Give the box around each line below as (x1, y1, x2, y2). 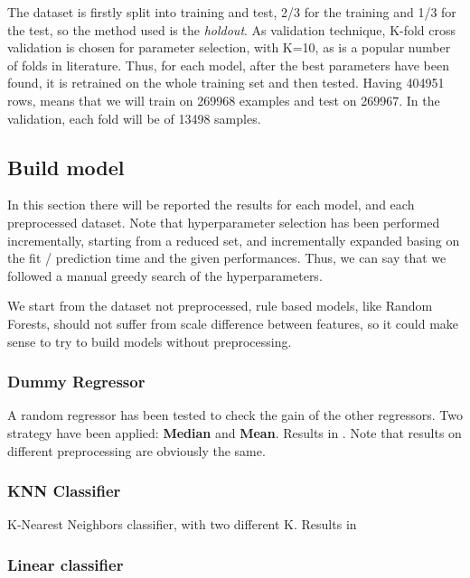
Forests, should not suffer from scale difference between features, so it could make (7, 313, 459, 332)
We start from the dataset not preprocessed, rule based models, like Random (7, 296, 433, 315)
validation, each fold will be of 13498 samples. (7, 108, 261, 127)
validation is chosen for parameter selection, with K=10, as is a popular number (7, 38, 451, 57)
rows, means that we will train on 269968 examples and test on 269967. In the (7, 90, 440, 109)
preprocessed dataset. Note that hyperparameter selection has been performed (7, 212, 440, 231)
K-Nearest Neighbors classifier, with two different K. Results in (7, 515, 357, 534)
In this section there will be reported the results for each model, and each (7, 195, 415, 214)
